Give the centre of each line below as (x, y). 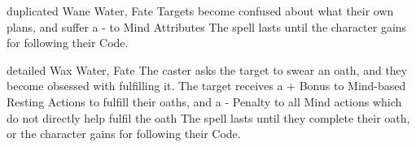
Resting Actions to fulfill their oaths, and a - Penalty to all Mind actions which (204, 101)
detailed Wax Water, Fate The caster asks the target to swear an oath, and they (207, 69)
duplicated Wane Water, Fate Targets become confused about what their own (200, 11)
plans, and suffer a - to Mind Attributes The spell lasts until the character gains (207, 26)
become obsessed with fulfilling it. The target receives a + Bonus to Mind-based (206, 86)
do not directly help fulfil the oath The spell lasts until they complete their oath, (208, 117)
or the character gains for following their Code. (124, 134)
